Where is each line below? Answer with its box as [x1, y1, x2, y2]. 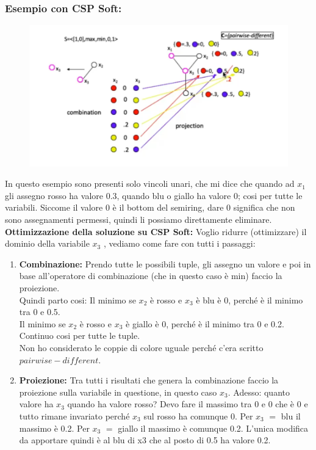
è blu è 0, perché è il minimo [196, 293, 303, 306]
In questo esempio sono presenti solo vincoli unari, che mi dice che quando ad [5, 177, 295, 190]
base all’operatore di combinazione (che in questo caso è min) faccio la [19, 269, 282, 282]
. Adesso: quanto [228, 385, 290, 398]
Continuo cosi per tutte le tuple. [19, 329, 140, 342]
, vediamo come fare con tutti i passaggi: [103, 237, 256, 250]
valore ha [19, 397, 54, 410]
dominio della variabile [5, 237, 90, 250]
